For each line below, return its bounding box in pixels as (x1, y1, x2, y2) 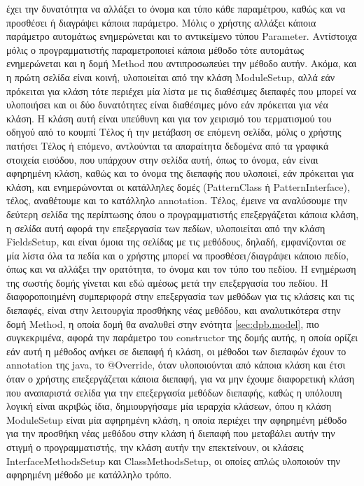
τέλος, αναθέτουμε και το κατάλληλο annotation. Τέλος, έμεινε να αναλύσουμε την (6, 193, 348, 208)
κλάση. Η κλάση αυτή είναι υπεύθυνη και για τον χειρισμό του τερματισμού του (6, 110, 332, 125)
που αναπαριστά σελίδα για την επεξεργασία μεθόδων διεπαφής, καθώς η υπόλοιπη (6, 385, 342, 399)
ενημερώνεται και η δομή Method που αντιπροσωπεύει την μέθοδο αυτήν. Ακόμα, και (6, 56, 357, 71)
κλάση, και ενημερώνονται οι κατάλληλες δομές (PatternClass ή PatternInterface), (6, 179, 350, 194)
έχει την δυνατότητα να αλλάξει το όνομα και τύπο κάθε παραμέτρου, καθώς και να (6, 1, 346, 15)
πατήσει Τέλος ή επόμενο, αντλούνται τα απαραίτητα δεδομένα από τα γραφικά (6, 138, 329, 152)
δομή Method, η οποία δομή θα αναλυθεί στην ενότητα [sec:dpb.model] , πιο (6, 316, 319, 331)
